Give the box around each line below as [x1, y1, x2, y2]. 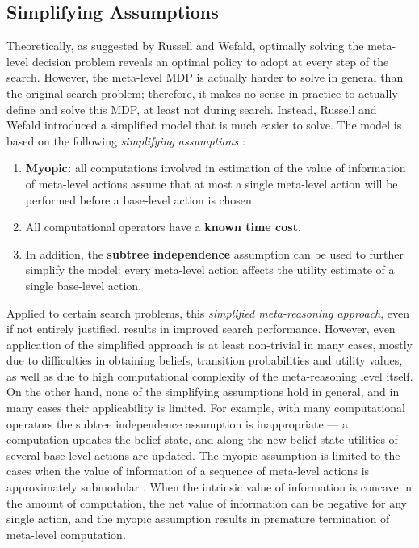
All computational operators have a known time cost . [25, 218, 301, 235]
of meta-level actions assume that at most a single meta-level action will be [25, 175, 398, 192]
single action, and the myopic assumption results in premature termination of [6, 510, 390, 527]
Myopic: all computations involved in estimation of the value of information [25, 159, 406, 176]
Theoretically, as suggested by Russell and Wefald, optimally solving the [6, 37, 364, 54]
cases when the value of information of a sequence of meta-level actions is [6, 462, 370, 479]
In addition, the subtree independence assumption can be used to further [25, 245, 404, 262]
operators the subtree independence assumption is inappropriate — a [6, 415, 348, 432]
